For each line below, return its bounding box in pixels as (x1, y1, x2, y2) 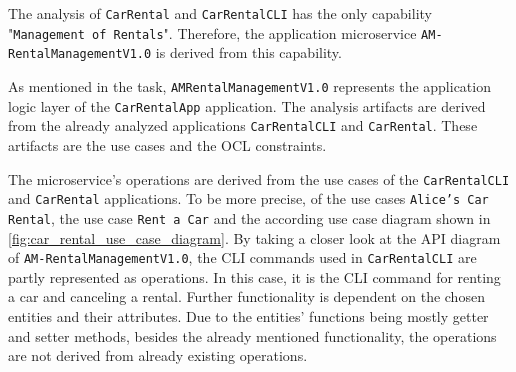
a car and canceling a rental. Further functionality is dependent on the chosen (8, 286, 485, 307)
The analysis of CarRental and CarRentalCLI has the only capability (8, 3, 432, 23)
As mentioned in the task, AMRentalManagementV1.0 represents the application (8, 75, 491, 96)
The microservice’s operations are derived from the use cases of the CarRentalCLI (8, 168, 510, 189)
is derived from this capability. (155, 42, 342, 63)
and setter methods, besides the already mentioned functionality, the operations (8, 325, 497, 346)
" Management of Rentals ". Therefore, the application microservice (8, 22, 417, 43)
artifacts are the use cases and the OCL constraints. (8, 134, 327, 155)
